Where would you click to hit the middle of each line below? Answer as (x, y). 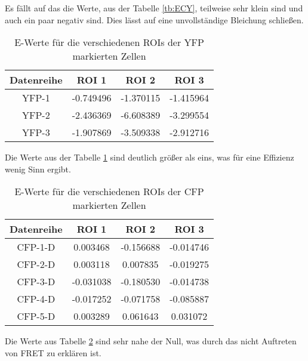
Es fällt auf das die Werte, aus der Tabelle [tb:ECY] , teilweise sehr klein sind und (154, 8)
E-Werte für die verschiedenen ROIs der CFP (109, 192)
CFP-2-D (36, 264)
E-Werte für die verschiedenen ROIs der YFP (109, 42)
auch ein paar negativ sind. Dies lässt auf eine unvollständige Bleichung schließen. (154, 19)
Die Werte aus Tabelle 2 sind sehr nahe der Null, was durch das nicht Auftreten (151, 341)
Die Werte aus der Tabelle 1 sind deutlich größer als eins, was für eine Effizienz (150, 157)
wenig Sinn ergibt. (38, 169)
